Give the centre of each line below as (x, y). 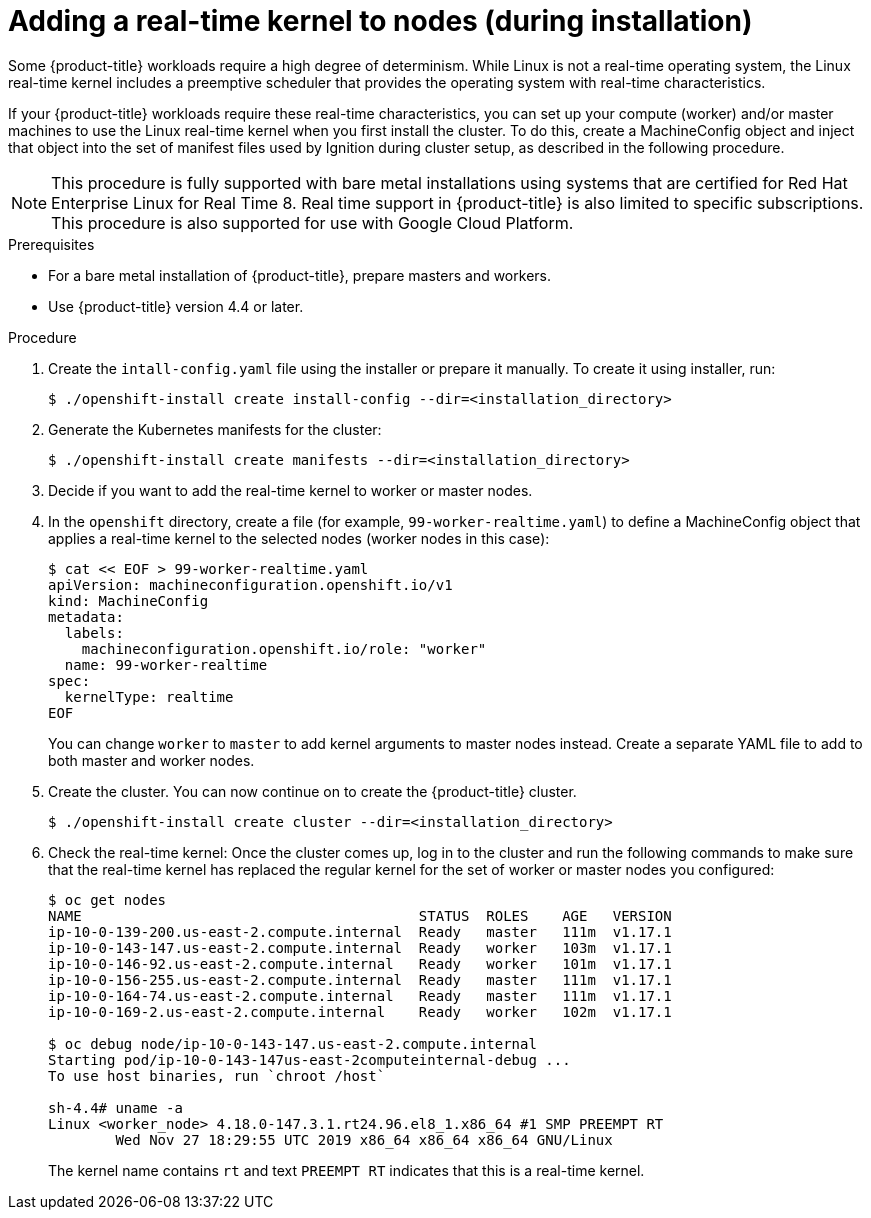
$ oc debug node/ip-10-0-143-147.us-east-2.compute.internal (292, 1043)
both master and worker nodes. (151, 760)
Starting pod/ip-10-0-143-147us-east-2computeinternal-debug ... (309, 1059)
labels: (94, 632)
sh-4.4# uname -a (115, 1107)
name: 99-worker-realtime (166, 664)
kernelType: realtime (149, 696)
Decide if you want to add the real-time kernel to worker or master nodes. (290, 490)
